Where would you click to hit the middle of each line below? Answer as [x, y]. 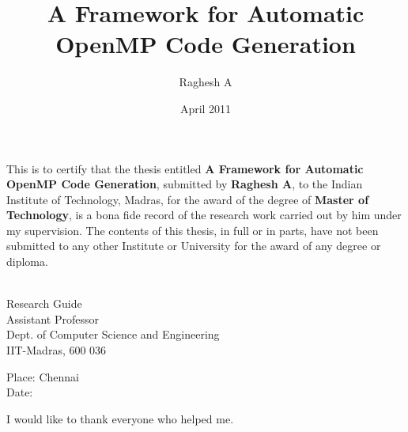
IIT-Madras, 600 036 [57, 350]
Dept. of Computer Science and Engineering [113, 334]
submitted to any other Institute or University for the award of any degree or [194, 246]
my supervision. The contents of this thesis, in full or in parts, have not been [193, 230]
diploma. [27, 261]
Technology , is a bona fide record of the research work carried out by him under [204, 215]
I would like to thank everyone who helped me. [120, 418]
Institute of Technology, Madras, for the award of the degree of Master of [188, 199]
